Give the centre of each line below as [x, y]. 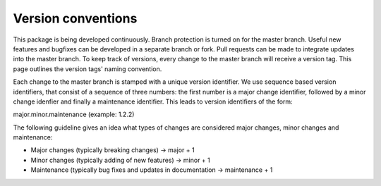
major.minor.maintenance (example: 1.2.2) [74, 114]
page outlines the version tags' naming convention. [87, 69]
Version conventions [75, 18]
